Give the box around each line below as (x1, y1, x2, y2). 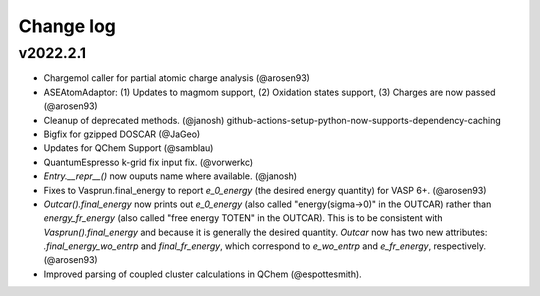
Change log (18, 15, 117, 37)
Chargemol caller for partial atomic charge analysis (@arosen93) (43, 72, 310, 84)
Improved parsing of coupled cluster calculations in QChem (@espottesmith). (43, 268, 362, 280)
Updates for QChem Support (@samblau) (43, 142, 214, 154)
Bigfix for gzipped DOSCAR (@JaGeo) (43, 128, 201, 140)
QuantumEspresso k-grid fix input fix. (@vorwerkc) (43, 156, 254, 168)
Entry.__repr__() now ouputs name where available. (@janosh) (43, 170, 298, 182)
